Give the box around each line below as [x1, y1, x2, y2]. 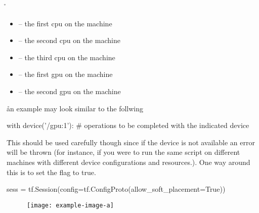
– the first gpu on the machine [18, 69, 113, 79]
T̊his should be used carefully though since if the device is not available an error [7, 137, 255, 147]
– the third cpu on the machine [18, 52, 115, 62]
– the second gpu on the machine [18, 86, 121, 96]
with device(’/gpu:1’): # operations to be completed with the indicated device [7, 120, 249, 131]
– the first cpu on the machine [18, 18, 112, 28]
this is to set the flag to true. [7, 166, 96, 177]
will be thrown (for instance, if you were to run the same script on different [7, 147, 240, 157]
